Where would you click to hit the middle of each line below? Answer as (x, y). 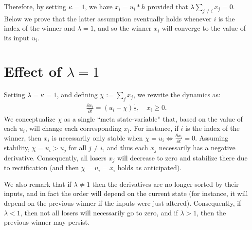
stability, (17, 148)
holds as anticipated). (150, 168)
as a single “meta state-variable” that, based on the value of (153, 118)
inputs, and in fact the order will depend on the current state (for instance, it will (126, 193)
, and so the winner (123, 28)
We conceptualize (30, 118)
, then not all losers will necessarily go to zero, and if (99, 212)
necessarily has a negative (197, 148)
